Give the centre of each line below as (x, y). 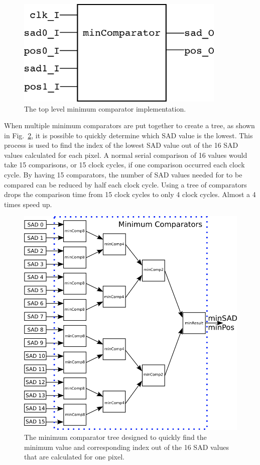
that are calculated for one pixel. (74, 457)
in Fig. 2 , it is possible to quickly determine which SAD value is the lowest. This (128, 135)
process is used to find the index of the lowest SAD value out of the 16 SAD (121, 145)
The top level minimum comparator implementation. (105, 108)
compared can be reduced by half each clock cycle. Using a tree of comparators (125, 184)
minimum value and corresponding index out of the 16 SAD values (127, 447)
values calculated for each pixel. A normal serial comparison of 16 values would (126, 155)
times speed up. (28, 204)
